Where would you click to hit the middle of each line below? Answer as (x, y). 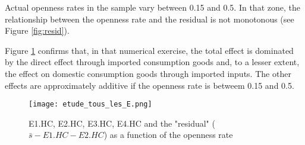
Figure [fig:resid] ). (37, 30)
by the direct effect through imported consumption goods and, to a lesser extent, (152, 62)
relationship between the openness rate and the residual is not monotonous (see (150, 19)
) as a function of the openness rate (168, 135)
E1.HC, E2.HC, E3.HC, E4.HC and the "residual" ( (122, 123)
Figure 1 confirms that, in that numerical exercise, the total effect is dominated (149, 50)
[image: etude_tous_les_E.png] (90, 104)
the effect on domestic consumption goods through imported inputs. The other (148, 73)
